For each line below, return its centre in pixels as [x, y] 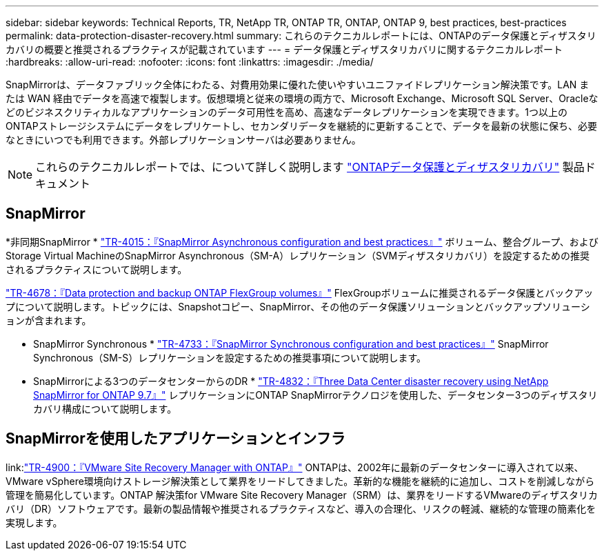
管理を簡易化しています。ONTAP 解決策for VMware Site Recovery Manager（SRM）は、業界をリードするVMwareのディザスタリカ [302, 495]
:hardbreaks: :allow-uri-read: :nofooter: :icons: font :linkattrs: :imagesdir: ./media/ [190, 62]
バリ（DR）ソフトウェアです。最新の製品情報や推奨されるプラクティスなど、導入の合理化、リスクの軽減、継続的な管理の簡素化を [301, 508]
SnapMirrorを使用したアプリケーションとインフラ [175, 439]
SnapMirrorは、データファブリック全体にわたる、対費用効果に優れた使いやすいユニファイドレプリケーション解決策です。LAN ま [298, 85]
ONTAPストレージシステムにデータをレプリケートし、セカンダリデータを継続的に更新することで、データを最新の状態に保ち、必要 [302, 126]
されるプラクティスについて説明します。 [97, 269]
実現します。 [34, 522]
